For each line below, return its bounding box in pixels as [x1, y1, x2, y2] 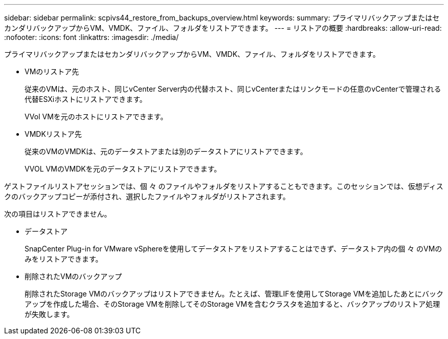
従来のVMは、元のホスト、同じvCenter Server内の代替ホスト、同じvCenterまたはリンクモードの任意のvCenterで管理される [25, 84, 441, 93]
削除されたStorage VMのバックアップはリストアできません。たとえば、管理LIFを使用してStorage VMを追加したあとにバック [25, 289, 443, 298]
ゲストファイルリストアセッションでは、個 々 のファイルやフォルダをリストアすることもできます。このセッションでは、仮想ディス [4, 182, 443, 190]
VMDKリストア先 [25, 130, 82, 138]
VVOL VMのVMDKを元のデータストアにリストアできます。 [25, 164, 221, 173]
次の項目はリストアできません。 [4, 209, 111, 218]
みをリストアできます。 [25, 255, 103, 263]
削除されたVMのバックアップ [25, 272, 122, 281]
